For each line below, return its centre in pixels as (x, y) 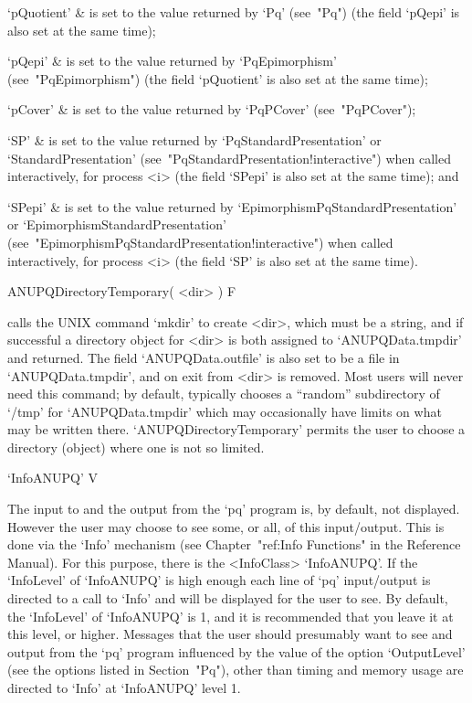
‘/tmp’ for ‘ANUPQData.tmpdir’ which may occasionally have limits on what (225, 411)
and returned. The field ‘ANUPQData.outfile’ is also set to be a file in (204, 357)
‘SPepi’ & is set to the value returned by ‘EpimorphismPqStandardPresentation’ (232, 206)
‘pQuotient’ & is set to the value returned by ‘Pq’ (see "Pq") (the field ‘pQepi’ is (234, 12)
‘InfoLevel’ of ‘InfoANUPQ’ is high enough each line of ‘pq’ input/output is (219, 580)
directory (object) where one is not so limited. (136, 447)
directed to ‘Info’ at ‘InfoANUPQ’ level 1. (124, 687)
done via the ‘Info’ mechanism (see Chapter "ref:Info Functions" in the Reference (234, 544)
